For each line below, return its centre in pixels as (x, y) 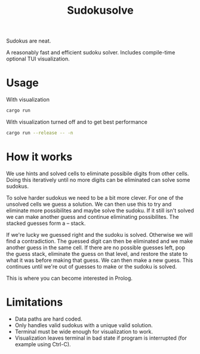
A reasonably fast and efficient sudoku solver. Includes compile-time (91, 53)
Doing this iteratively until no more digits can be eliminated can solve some (98, 179)
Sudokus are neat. (29, 41)
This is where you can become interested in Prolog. (70, 278)
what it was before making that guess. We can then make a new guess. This (100, 260)
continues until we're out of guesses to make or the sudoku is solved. (92, 266)
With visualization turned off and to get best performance (77, 122)
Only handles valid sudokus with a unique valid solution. (84, 325)
